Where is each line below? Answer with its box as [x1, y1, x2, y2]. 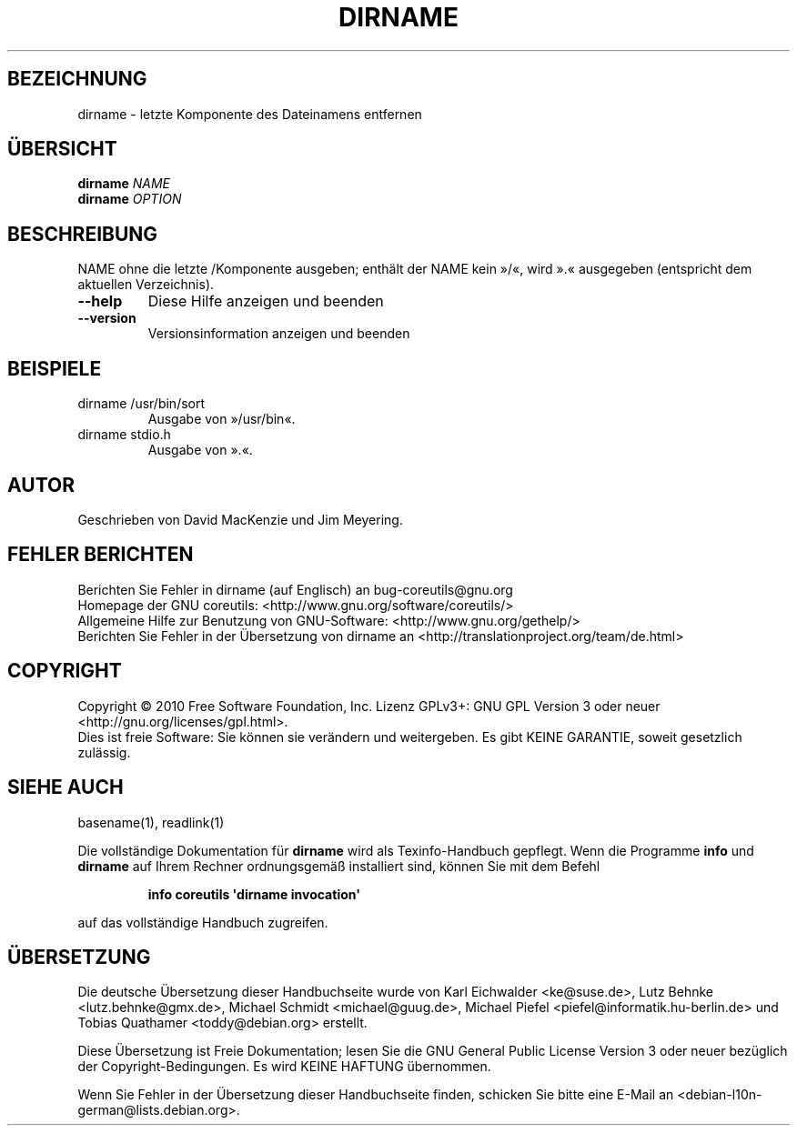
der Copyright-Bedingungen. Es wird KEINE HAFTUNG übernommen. [77, 1058, 491, 1075]
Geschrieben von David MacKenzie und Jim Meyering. [77, 511, 403, 527]
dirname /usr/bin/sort [77, 396, 206, 412]
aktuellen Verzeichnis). [77, 276, 215, 293]
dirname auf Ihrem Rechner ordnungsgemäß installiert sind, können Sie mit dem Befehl [77, 857, 600, 874]
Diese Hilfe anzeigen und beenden [147, 292, 384, 311]
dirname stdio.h [77, 426, 171, 443]
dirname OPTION [77, 191, 182, 207]
